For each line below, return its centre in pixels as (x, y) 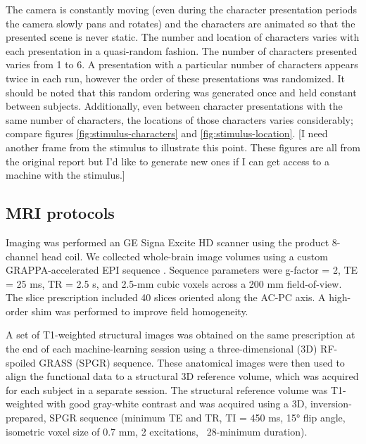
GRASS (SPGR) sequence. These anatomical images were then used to (192, 362)
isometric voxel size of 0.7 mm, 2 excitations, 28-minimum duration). (157, 431)
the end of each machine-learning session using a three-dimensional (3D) (162, 349)
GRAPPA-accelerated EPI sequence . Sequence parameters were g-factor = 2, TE (182, 270)
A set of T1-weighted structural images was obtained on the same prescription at (181, 335)
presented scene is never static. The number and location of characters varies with (183, 37)
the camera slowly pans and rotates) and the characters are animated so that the (181, 23)
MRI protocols (60, 213)
